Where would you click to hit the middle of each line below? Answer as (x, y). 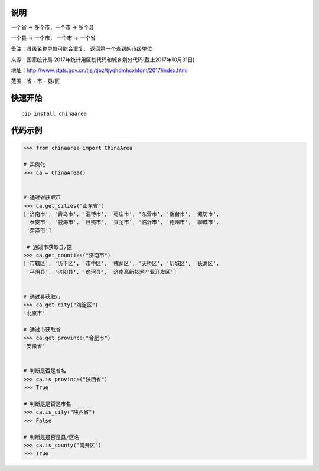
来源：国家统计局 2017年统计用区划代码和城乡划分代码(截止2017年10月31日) (103, 60)
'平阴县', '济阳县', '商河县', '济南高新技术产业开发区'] (102, 272)
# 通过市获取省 (42, 330)
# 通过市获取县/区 (50, 247)
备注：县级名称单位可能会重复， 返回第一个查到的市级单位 (82, 49)
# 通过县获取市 (42, 296)
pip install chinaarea (54, 113)
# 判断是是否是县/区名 (51, 437)
